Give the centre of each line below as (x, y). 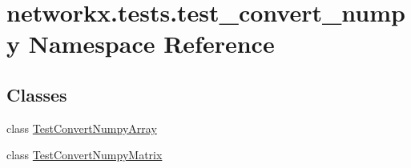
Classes (37, 94)
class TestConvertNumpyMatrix (85, 155)
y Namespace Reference (141, 44)
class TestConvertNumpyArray (82, 128)
